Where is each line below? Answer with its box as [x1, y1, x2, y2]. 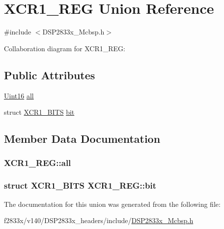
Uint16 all [4, 90, 34, 100]
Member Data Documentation [4, 131, 161, 146]
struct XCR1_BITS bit [4, 107, 75, 117]
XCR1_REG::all [4, 157, 71, 169]
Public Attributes [4, 67, 95, 82]
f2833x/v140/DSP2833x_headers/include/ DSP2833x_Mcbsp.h [4, 215, 194, 226]
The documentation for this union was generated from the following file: [4, 198, 221, 209]
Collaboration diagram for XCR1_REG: [4, 43, 126, 53]
